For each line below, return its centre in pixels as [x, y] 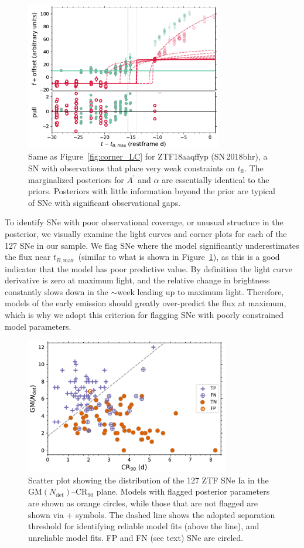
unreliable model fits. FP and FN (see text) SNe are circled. [136, 537]
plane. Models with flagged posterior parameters [183, 491]
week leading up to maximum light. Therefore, [201, 291]
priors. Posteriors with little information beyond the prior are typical [152, 191]
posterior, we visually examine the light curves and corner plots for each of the [146, 233]
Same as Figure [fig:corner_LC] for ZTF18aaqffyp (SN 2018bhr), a [148, 156]
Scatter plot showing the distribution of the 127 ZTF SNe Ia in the [148, 480]
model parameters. [38, 326]
